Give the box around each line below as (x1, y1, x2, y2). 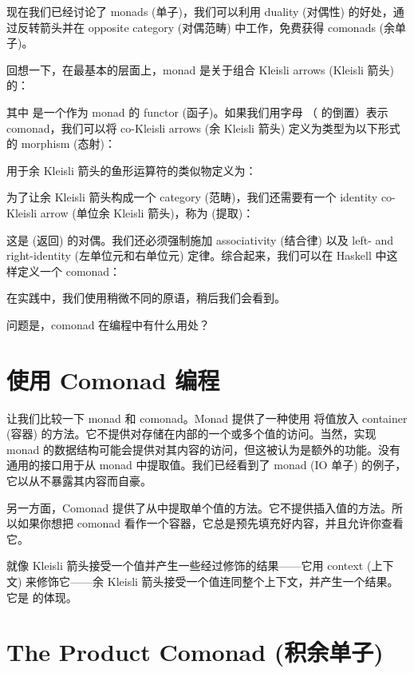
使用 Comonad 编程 (6, 363, 220, 396)
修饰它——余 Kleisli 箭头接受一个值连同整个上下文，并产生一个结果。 (37, 572, 399, 589)
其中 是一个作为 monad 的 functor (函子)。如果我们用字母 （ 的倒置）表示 (6, 103, 388, 120)
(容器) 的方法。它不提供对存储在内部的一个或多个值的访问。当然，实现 (6, 425, 377, 442)
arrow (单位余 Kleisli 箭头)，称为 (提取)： (40, 204, 254, 221)
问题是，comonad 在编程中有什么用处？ (6, 316, 211, 333)
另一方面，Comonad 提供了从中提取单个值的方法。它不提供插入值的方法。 (6, 499, 392, 516)
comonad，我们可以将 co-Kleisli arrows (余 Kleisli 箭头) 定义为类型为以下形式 (6, 119, 400, 136)
